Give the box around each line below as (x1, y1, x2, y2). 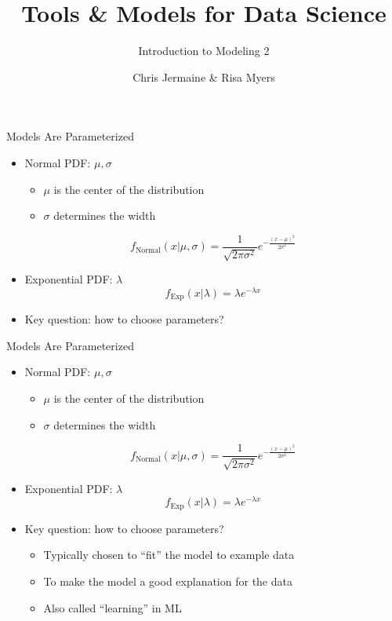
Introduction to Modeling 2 (138, 42, 270, 59)
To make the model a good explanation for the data (43, 573, 292, 589)
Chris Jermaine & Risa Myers (132, 68, 275, 85)
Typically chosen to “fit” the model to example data (43, 546, 295, 563)
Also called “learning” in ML (43, 599, 182, 616)
